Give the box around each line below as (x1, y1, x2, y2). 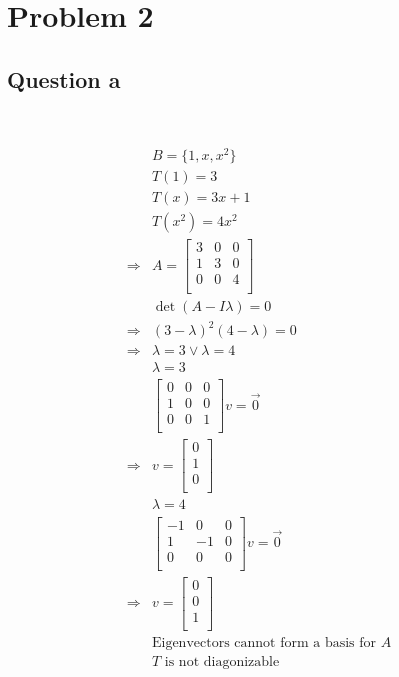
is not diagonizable (164, 654, 280, 669)
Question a (7, 63, 121, 94)
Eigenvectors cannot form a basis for (151, 635, 377, 650)
